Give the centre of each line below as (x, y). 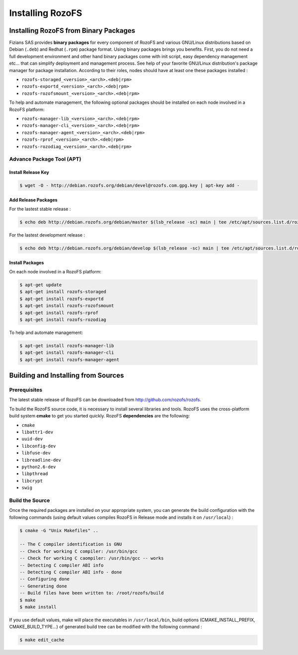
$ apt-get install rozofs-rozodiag (63, 320)
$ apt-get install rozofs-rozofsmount (67, 306)
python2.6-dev (39, 467)
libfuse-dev (36, 453)
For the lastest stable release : (40, 209)
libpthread (35, 474)
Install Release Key (29, 172)
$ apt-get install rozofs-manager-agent (69, 360)
